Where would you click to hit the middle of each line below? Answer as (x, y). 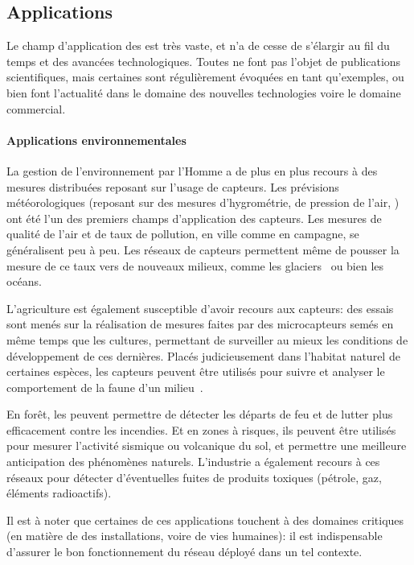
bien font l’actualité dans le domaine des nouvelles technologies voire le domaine (204, 92)
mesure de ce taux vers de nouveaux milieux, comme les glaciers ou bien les (195, 265)
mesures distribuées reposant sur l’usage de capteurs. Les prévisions (173, 186)
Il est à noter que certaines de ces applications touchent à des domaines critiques (205, 520)
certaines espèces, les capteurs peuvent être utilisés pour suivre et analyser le (196, 371)
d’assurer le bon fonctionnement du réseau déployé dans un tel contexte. (184, 552)
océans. (25, 281)
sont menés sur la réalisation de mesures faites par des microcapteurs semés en (200, 324)
